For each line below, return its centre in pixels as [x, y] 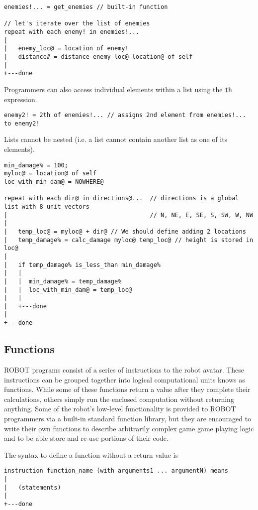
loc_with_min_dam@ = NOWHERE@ [54, 182]
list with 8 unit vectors [47, 206]
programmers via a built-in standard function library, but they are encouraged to [128, 418]
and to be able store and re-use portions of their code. [86, 438]
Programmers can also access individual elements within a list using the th [118, 89]
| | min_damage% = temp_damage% [63, 281]
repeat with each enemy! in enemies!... [72, 32]
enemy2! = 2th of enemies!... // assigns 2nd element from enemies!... [125, 115]
